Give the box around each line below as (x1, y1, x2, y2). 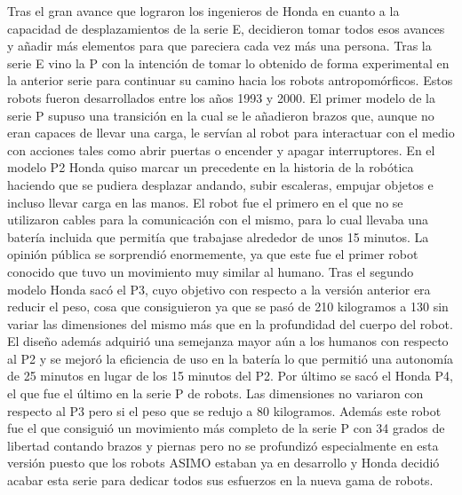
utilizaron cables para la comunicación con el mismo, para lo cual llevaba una (7, 210, 428, 229)
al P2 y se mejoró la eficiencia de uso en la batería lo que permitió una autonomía (7, 349, 454, 367)
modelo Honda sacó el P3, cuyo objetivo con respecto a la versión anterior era (7, 279, 431, 298)
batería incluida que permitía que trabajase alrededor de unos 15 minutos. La (7, 227, 429, 246)
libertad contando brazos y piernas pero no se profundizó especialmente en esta (7, 436, 439, 454)
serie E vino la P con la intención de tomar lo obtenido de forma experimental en (7, 53, 450, 72)
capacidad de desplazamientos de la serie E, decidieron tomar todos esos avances (7, 19, 445, 37)
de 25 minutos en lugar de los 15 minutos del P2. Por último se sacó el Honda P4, (7, 366, 453, 385)
